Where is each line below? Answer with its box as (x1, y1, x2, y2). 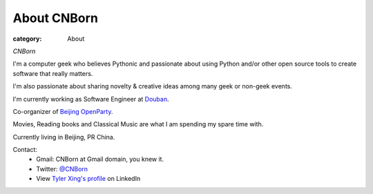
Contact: (12, 146, 38, 154)
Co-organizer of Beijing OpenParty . (12, 107, 113, 115)
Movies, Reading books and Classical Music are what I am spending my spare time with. (12, 120, 264, 128)
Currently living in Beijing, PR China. (12, 133, 115, 141)
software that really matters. (12, 69, 93, 77)
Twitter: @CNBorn (36, 164, 88, 173)
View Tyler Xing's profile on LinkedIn (36, 175, 141, 183)
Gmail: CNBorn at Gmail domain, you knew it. (36, 155, 164, 164)
